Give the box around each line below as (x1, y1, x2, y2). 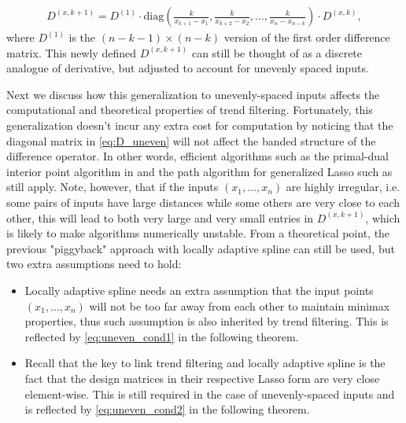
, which (365, 209, 400, 226)
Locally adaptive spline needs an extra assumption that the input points (24, 281, 374, 298)
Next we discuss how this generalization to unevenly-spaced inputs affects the (6, 86, 380, 102)
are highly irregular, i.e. (286, 178, 400, 195)
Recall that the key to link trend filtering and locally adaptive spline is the (24, 355, 386, 371)
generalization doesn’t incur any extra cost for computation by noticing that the (6, 117, 393, 133)
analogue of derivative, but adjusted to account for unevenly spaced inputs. (6, 60, 369, 76)
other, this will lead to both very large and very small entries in (6, 209, 314, 226)
